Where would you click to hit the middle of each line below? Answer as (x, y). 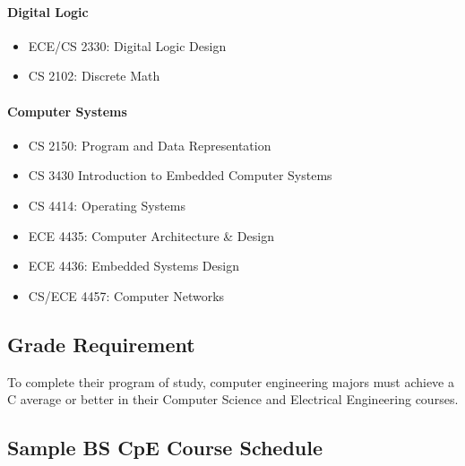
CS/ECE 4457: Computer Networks (126, 295)
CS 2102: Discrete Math (94, 76)
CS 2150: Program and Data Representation (150, 145)
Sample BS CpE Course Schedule (165, 448)
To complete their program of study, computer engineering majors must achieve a (231, 381)
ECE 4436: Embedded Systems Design (133, 266)
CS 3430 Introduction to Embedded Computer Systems (180, 175)
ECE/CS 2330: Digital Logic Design (127, 45)
